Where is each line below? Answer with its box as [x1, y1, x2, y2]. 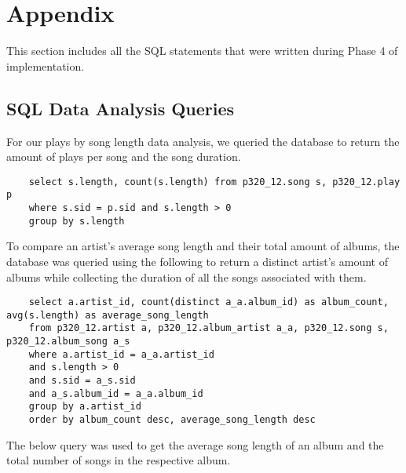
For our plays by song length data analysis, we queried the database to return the [6, 133, 400, 149]
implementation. [6, 57, 85, 74]
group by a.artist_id [28, 401, 141, 413]
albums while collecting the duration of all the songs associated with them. [6, 268, 367, 285]
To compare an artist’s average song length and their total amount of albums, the [6, 238, 400, 254]
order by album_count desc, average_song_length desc [28, 414, 316, 426]
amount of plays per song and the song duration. [6, 148, 241, 165]
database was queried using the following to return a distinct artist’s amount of [6, 253, 388, 269]
